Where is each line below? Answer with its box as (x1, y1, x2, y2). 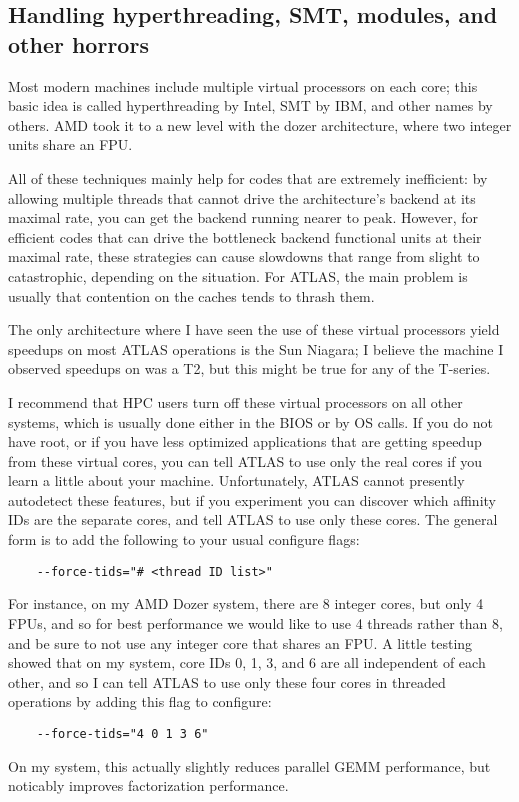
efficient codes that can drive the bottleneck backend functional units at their (8, 226, 482, 247)
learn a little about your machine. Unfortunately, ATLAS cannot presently (8, 470, 465, 491)
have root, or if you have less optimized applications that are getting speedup (8, 431, 482, 452)
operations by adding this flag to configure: (8, 691, 272, 712)
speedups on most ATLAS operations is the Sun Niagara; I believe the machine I (8, 338, 504, 359)
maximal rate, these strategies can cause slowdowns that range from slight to (8, 246, 480, 267)
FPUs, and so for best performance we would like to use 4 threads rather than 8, (8, 612, 503, 633)
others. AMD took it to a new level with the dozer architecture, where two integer (8, 114, 512, 135)
